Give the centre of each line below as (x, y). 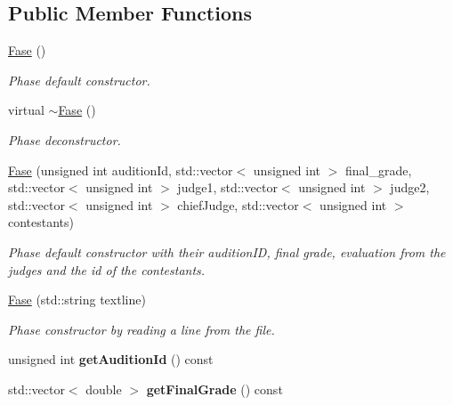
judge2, (410, 187)
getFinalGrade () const (214, 389)
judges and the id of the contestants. (107, 269)
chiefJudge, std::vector (238, 204)
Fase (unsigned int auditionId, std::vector (121, 170)
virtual (26, 110)
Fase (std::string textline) (77, 300)
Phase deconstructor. (65, 139)
